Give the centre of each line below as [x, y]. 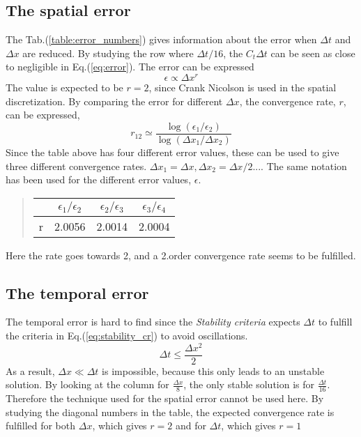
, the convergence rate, [287, 101]
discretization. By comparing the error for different [114, 101]
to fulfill [335, 322]
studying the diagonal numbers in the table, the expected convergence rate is [170, 412]
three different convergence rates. [76, 166]
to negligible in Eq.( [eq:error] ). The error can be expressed [130, 67]
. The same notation [304, 166]
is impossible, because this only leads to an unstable [213, 370]
